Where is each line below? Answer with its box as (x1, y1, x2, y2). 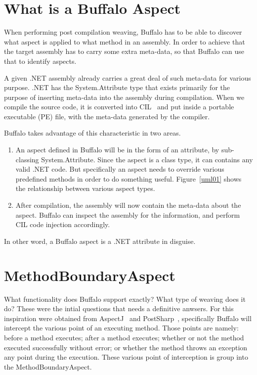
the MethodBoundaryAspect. (4, 361, 92, 372)
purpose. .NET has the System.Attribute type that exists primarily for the (4, 82, 230, 93)
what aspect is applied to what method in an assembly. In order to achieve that (4, 36, 245, 47)
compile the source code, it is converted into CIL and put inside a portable (4, 101, 234, 112)
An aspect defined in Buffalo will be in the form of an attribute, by (15, 144, 219, 155)
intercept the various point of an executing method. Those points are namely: (4, 323, 239, 333)
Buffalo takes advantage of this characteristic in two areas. (4, 128, 181, 138)
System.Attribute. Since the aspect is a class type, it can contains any (41, 154, 253, 164)
